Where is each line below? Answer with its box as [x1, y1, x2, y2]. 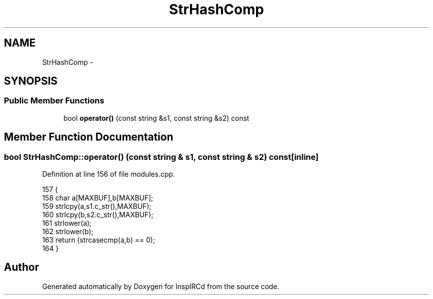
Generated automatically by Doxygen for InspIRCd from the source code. [42, 282, 279, 291]
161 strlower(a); [42, 219, 92, 228]
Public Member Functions [4, 96, 104, 106]
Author [4, 261, 39, 274]
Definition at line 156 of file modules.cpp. [42, 170, 175, 179]
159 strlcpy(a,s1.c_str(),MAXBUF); [42, 202, 152, 211]
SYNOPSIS [4, 75, 58, 88]
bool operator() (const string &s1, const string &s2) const [63, 113, 250, 122]
